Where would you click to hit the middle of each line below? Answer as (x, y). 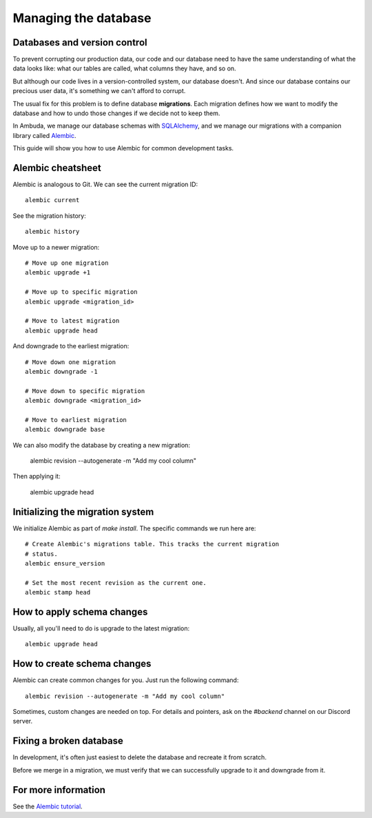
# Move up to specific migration (81, 292)
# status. (41, 554)
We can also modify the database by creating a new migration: (102, 445)
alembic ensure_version (65, 563)
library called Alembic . (44, 135)
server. (23, 721)
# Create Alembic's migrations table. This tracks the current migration (152, 544)
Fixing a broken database (68, 741)
